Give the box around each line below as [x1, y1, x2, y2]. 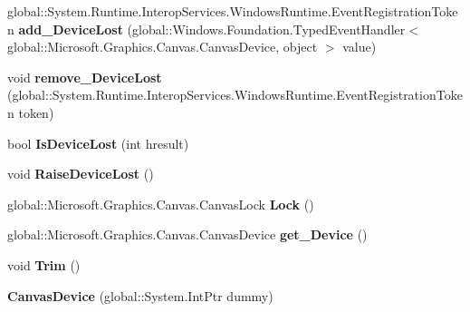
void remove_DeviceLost [7, 67, 162, 86]
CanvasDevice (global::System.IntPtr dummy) [7, 286, 273, 305]
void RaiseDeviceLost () [7, 164, 154, 183]
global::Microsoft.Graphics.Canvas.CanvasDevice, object [7, 37, 318, 56]
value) [342, 37, 377, 56]
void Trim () [7, 255, 81, 274]
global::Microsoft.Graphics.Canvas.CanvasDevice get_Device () [7, 225, 368, 244]
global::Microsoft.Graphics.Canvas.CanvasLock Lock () [7, 194, 314, 213]
